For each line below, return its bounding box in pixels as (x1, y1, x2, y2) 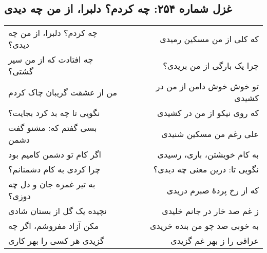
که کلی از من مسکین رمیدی (160, 32, 259, 45)
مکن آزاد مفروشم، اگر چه (8, 220, 99, 232)
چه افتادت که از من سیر (8, 53, 93, 66)
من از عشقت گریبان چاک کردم (8, 86, 118, 98)
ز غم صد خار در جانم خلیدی (162, 205, 259, 217)
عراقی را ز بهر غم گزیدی (170, 235, 259, 247)
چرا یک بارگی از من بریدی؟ (163, 59, 259, 71)
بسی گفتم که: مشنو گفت (8, 122, 97, 134)
